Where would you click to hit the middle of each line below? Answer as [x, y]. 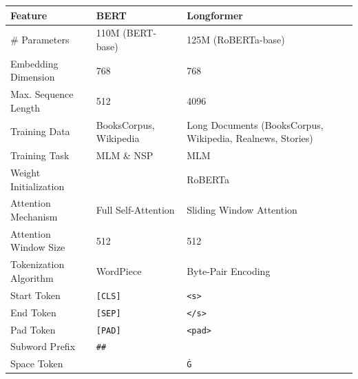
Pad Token [33, 329]
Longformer [215, 15]
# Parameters [40, 40]
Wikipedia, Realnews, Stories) [250, 138]
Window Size [38, 247]
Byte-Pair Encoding [229, 271]
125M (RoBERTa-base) [236, 40]
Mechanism [34, 216]
